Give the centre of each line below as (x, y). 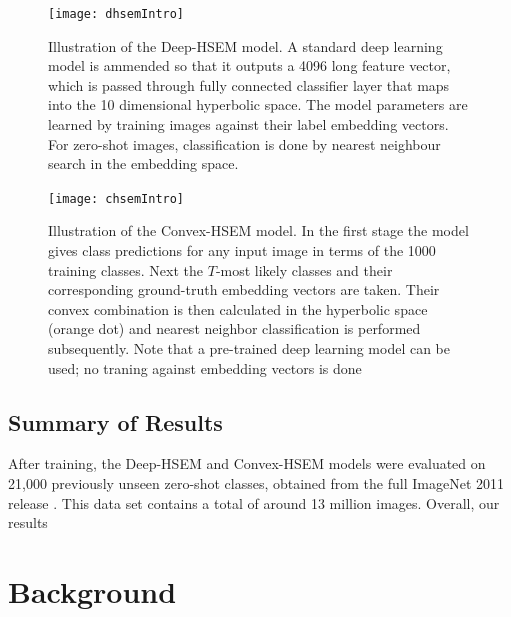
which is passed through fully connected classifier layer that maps (249, 84)
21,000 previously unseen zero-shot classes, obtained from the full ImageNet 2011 (256, 483)
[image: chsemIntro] (116, 198)
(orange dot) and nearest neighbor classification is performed (234, 328)
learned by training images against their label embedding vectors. (248, 124)
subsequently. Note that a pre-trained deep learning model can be (249, 348)
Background (92, 590)
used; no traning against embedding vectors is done (205, 367)
